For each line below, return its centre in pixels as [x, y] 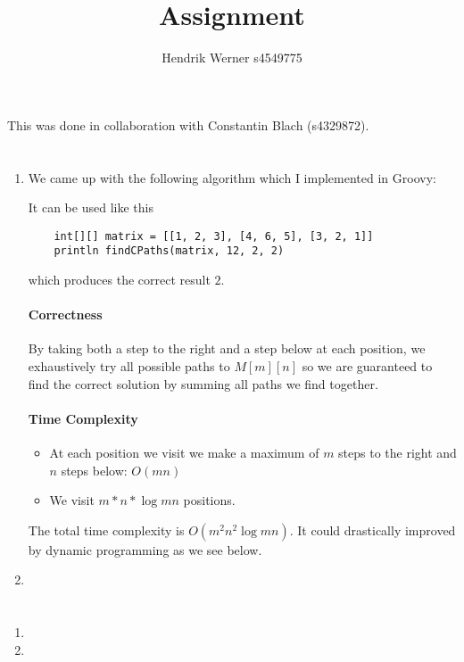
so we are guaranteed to [367, 365]
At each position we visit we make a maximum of [184, 452]
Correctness [65, 314]
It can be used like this [91, 207]
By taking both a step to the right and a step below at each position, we [227, 348]
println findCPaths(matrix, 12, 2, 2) [169, 251]
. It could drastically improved [373, 530]
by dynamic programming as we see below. [145, 549]
